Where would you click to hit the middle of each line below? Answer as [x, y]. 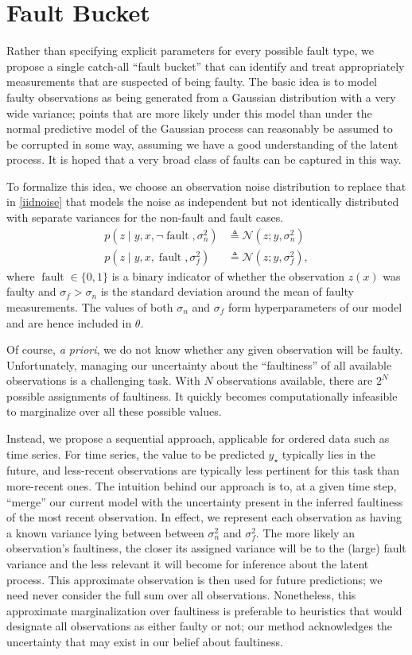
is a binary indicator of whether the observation [228, 275]
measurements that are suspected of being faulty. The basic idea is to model [192, 81]
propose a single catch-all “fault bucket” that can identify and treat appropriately [206, 66]
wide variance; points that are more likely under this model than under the [189, 112]
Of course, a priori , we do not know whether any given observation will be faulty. [205, 349]
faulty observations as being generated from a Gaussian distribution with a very [201, 97]
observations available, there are [295, 380]
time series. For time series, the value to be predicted [136, 453]
